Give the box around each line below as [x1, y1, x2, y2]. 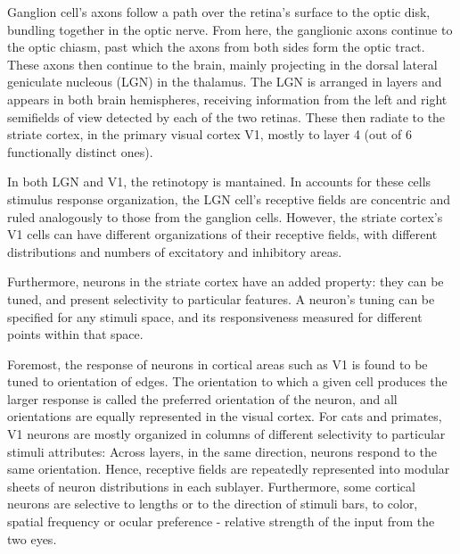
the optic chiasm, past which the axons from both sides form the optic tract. [7, 37, 425, 56]
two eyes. [7, 529, 57, 548]
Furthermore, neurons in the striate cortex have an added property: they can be [7, 272, 444, 291]
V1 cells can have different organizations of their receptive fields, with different [7, 225, 438, 244]
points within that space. [7, 325, 144, 343]
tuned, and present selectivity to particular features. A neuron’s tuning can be [7, 289, 435, 308]
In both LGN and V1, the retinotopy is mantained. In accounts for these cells [7, 172, 431, 191]
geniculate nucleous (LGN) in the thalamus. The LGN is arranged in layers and [7, 72, 442, 91]
